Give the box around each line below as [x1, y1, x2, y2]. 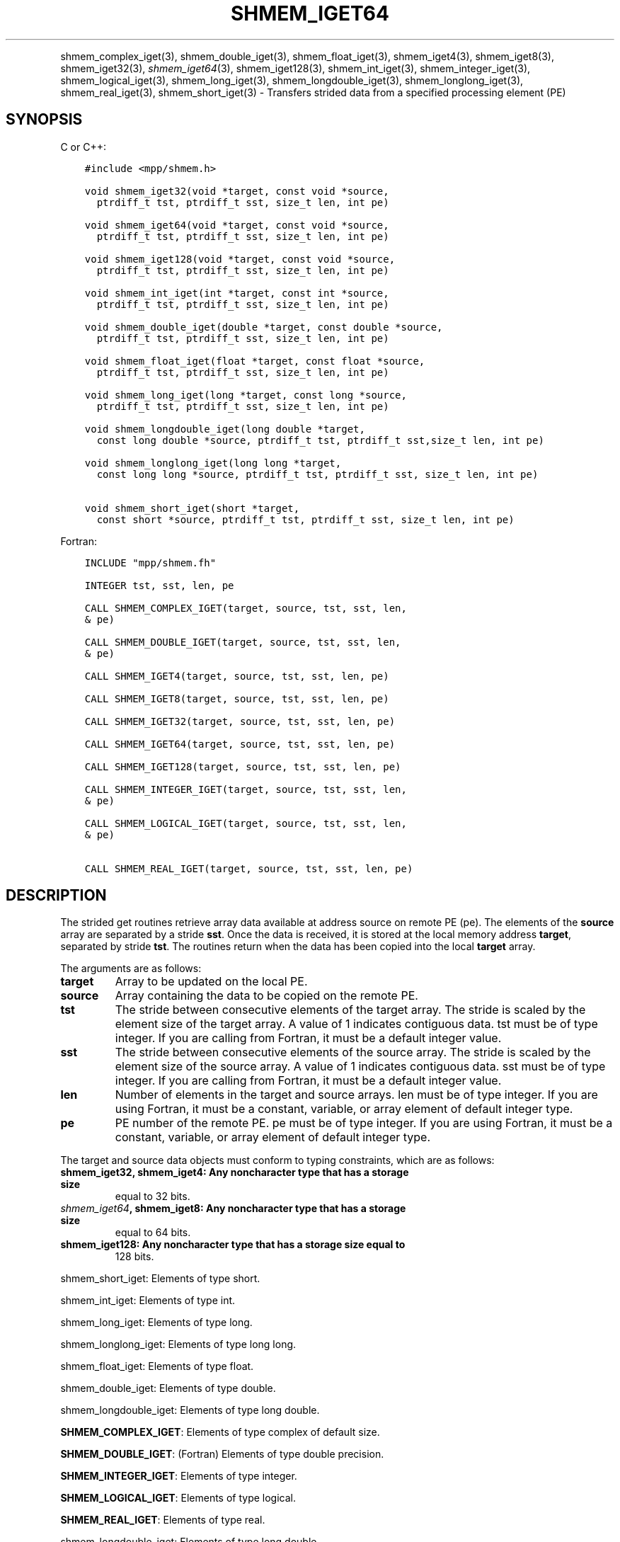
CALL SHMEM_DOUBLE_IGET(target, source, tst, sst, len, [84, 636, 401, 648]
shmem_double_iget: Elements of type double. [60, 1382, 276, 1395]
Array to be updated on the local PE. [115, 974, 308, 989]
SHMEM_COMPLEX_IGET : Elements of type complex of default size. [60, 1426, 380, 1439]
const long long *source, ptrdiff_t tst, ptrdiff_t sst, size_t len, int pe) [96, 468, 539, 480]
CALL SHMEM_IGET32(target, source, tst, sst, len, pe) [84, 715, 396, 727]
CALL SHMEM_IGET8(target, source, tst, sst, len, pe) [84, 692, 389, 704]
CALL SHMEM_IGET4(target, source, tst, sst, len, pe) [84, 670, 389, 682]
